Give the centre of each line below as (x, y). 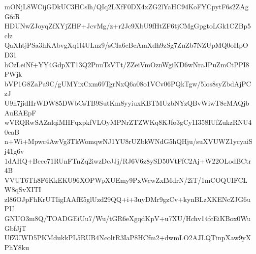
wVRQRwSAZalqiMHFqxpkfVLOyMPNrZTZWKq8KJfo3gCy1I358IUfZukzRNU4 (128, 122)
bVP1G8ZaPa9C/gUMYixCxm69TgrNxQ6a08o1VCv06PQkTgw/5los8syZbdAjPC (128, 83)
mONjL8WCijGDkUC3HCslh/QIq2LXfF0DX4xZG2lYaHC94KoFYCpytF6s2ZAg (127, 6)
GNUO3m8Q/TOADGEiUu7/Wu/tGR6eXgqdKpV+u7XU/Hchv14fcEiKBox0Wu (128, 218)
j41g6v (14, 151)
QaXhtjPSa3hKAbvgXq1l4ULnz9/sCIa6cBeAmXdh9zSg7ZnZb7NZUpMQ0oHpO (126, 45)
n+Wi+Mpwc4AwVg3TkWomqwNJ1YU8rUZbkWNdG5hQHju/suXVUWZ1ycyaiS (128, 141)
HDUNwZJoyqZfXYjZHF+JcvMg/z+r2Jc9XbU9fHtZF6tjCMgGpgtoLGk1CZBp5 (128, 26)
